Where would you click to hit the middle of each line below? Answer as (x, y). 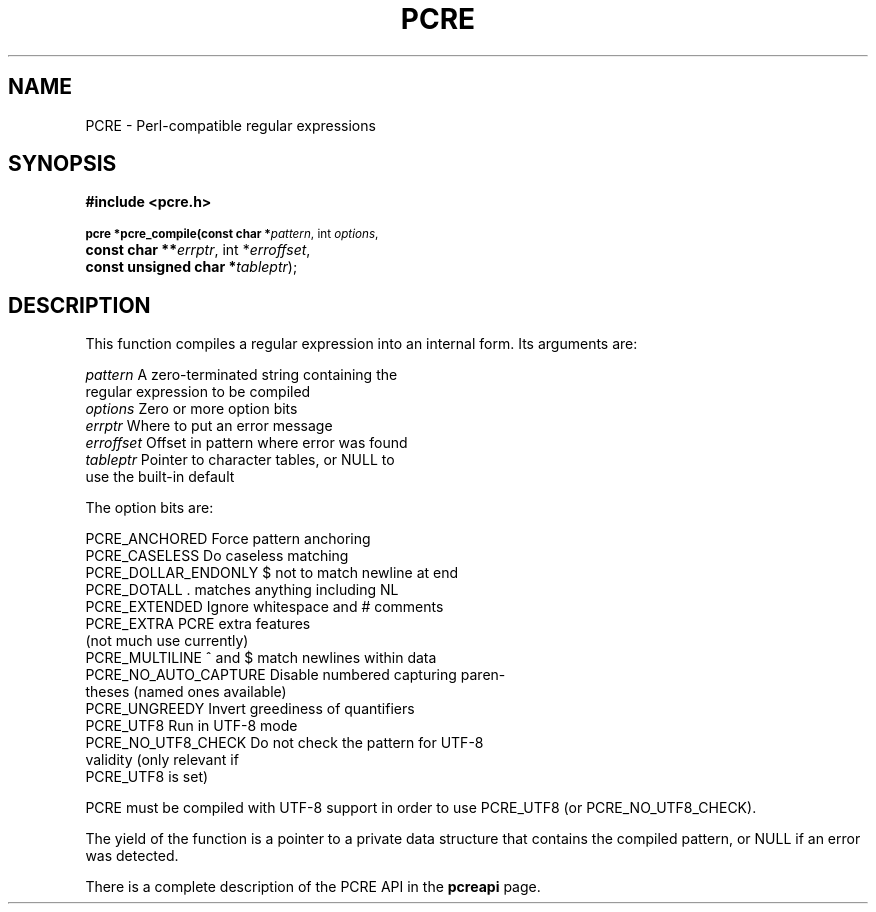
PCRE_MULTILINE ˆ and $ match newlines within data (261, 658)
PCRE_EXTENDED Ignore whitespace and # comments (264, 607)
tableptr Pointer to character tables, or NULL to (240, 460)
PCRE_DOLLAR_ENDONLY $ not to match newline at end (272, 573)
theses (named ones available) (186, 692)
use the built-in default (160, 477)
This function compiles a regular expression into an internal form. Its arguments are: (361, 344)
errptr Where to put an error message (209, 426)
